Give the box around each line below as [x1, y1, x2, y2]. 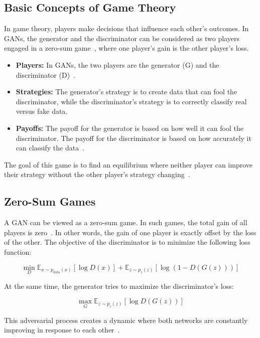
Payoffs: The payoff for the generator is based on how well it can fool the [16, 122, 243, 133]
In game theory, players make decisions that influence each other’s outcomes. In [4, 23, 249, 34]
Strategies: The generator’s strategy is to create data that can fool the [16, 86, 237, 97]
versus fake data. [16, 106, 68, 116]
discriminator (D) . [16, 69, 76, 80]
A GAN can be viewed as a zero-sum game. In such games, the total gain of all [4, 217, 247, 228]
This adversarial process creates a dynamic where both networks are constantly [4, 314, 248, 325]
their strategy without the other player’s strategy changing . [4, 169, 190, 180]
